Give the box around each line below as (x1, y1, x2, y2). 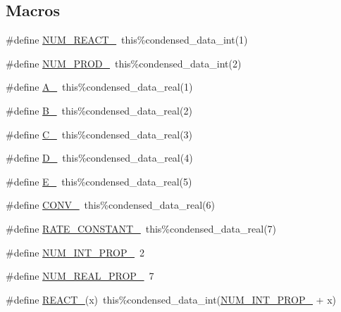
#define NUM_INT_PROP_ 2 (6, 245, 144, 259)
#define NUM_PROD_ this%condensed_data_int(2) (6, 56, 242, 70)
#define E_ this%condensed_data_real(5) (6, 174, 192, 188)
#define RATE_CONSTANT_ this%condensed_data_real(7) (6, 221, 277, 235)
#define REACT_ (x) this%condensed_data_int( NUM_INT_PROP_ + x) (6, 292, 337, 306)
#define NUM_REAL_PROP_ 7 (6, 268, 154, 283)
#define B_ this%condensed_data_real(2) (6, 103, 192, 117)
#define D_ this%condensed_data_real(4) (6, 150, 193, 165)
